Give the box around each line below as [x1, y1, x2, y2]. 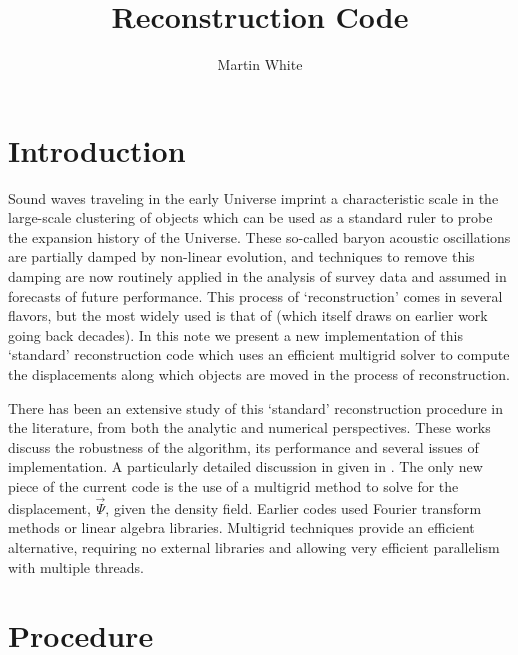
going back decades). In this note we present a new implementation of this [8, 324, 463, 345]
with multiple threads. [8, 556, 144, 577]
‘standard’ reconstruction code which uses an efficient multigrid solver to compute [8, 344, 510, 365]
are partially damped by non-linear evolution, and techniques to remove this [8, 246, 475, 267]
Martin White [217, 54, 303, 75]
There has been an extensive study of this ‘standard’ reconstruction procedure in [8, 397, 503, 418]
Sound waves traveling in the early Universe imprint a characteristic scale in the [8, 187, 499, 208]
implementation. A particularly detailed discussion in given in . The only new [8, 456, 483, 477]
